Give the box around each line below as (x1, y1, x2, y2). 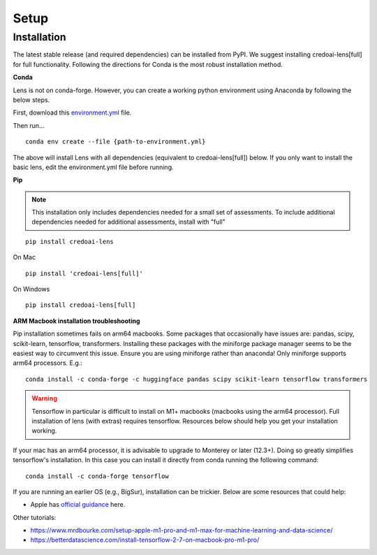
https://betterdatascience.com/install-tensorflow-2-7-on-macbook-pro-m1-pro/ (30, 535, 260, 545)
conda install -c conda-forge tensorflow (25, 472, 169, 480)
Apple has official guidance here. (30, 500, 126, 509)
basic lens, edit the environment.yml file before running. (13, 163, 174, 171)
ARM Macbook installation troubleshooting (13, 317, 140, 325)
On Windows (13, 285, 50, 294)
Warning (31, 394, 57, 403)
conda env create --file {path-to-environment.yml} (25, 138, 206, 146)
